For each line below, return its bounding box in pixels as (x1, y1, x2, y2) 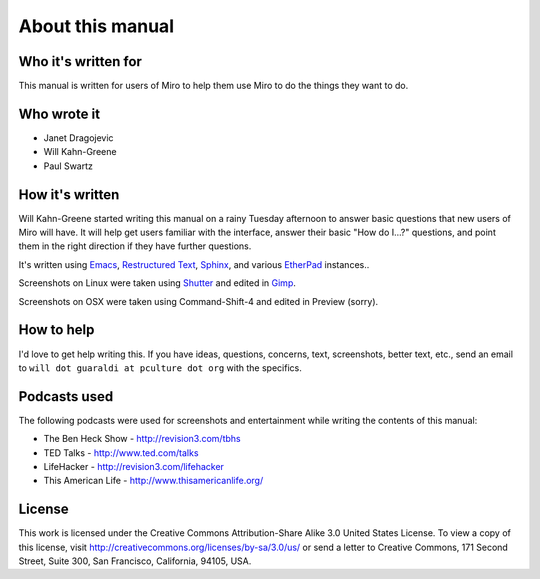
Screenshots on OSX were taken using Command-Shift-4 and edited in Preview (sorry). (18, 295, 379, 307)
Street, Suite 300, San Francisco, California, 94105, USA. (18, 555, 252, 567)
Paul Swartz (43, 160, 94, 172)
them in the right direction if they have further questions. (18, 240, 252, 252)
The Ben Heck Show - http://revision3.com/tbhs (43, 433, 241, 445)
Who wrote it (18, 105, 100, 122)
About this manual (18, 15, 175, 37)
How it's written (18, 186, 120, 203)
